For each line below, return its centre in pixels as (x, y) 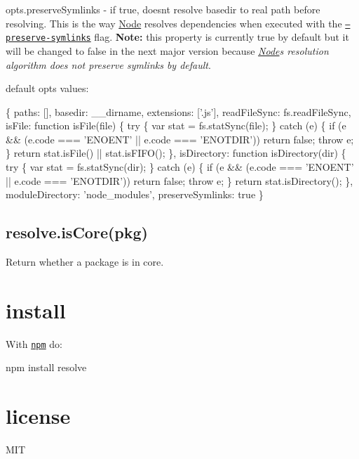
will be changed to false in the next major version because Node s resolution (167, 50)
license (38, 416)
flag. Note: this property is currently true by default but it (222, 37)
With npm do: (34, 343)
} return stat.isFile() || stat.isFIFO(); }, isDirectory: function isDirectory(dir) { (176, 153)
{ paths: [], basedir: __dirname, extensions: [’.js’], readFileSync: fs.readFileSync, (178, 111)
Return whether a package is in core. (85, 262)
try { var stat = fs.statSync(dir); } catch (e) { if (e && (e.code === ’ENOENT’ (180, 167)
